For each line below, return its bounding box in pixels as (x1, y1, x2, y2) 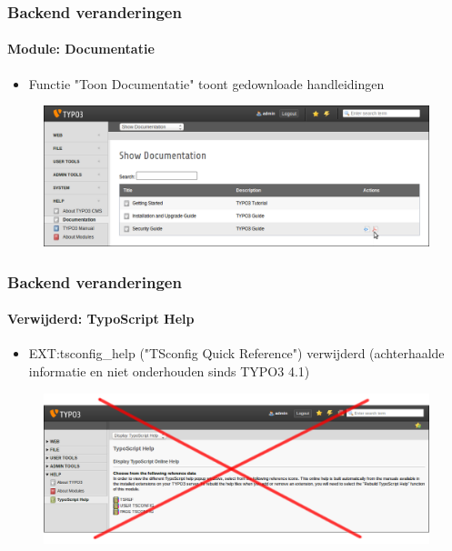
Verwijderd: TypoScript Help (7, 309, 195, 328)
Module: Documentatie (7, 39, 155, 58)
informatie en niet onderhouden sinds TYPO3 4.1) (28, 361, 310, 380)
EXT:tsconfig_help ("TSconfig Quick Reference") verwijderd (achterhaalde (28, 344, 445, 363)
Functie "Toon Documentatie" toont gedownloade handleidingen (28, 74, 385, 93)
